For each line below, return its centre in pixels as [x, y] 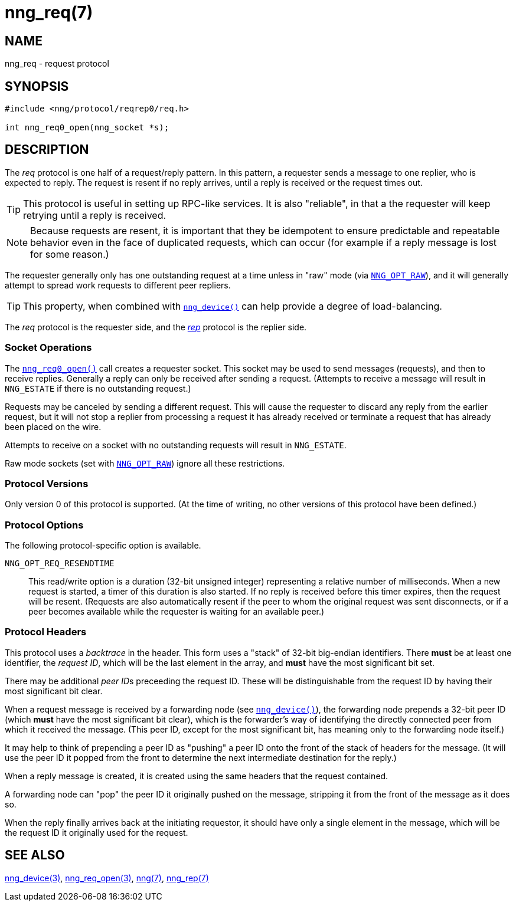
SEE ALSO [35, 855]
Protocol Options [44, 525]
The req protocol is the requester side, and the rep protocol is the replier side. [156, 327]
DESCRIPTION [47, 150]
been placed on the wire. [53, 426]
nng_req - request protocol [57, 64]
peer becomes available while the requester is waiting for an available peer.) [177, 612]
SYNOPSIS [37, 86]
